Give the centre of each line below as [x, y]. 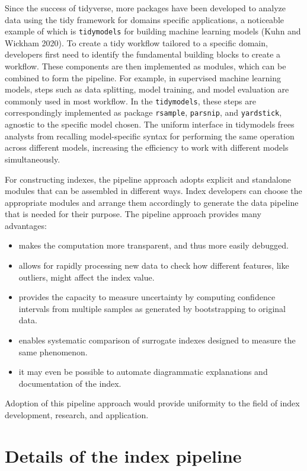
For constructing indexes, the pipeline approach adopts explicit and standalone [148, 179]
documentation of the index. [70, 383]
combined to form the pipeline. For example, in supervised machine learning [143, 77]
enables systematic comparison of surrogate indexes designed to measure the [157, 340]
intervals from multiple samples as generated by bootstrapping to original [152, 308]
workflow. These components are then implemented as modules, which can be [145, 66]
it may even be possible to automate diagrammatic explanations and [143, 372]
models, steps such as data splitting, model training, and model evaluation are [147, 89]
